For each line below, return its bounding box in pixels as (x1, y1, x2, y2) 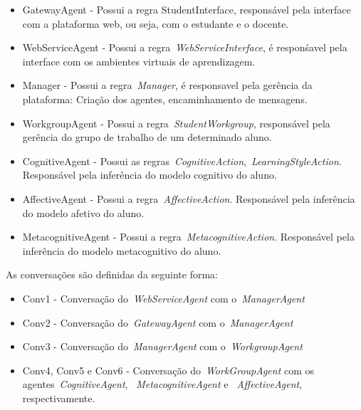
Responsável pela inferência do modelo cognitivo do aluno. (22, 167, 277, 182)
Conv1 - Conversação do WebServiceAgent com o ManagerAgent (22, 290, 305, 305)
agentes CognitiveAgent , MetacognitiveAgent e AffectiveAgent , (22, 377, 303, 391)
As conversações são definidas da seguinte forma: (6, 267, 219, 282)
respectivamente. (22, 390, 95, 405)
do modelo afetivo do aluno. (22, 205, 145, 220)
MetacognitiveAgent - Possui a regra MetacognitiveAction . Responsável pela (22, 229, 355, 244)
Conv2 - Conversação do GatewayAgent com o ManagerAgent (22, 315, 293, 330)
